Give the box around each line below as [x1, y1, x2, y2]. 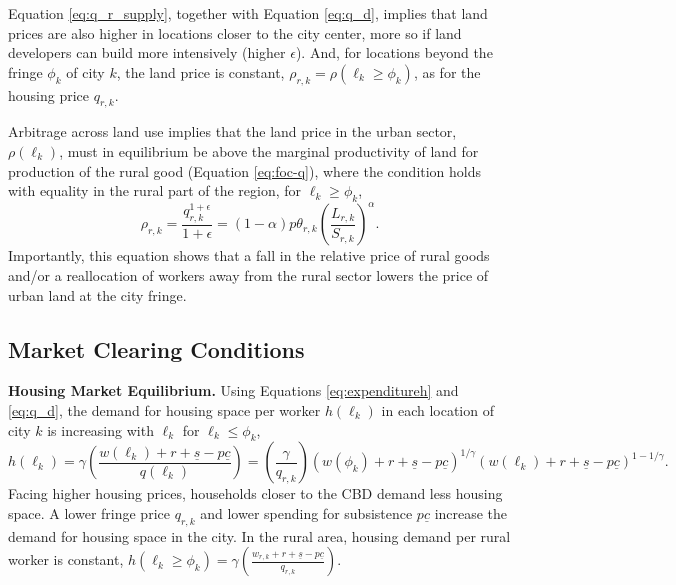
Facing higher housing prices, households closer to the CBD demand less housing [8, 483, 503, 504]
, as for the [413, 61, 481, 82]
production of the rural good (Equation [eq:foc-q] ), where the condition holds [8, 160, 482, 181]
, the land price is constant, [116, 61, 285, 82]
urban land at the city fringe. [8, 284, 187, 305]
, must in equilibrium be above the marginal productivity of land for [59, 140, 479, 161]
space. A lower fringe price [8, 503, 170, 524]
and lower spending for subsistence [200, 503, 413, 524]
